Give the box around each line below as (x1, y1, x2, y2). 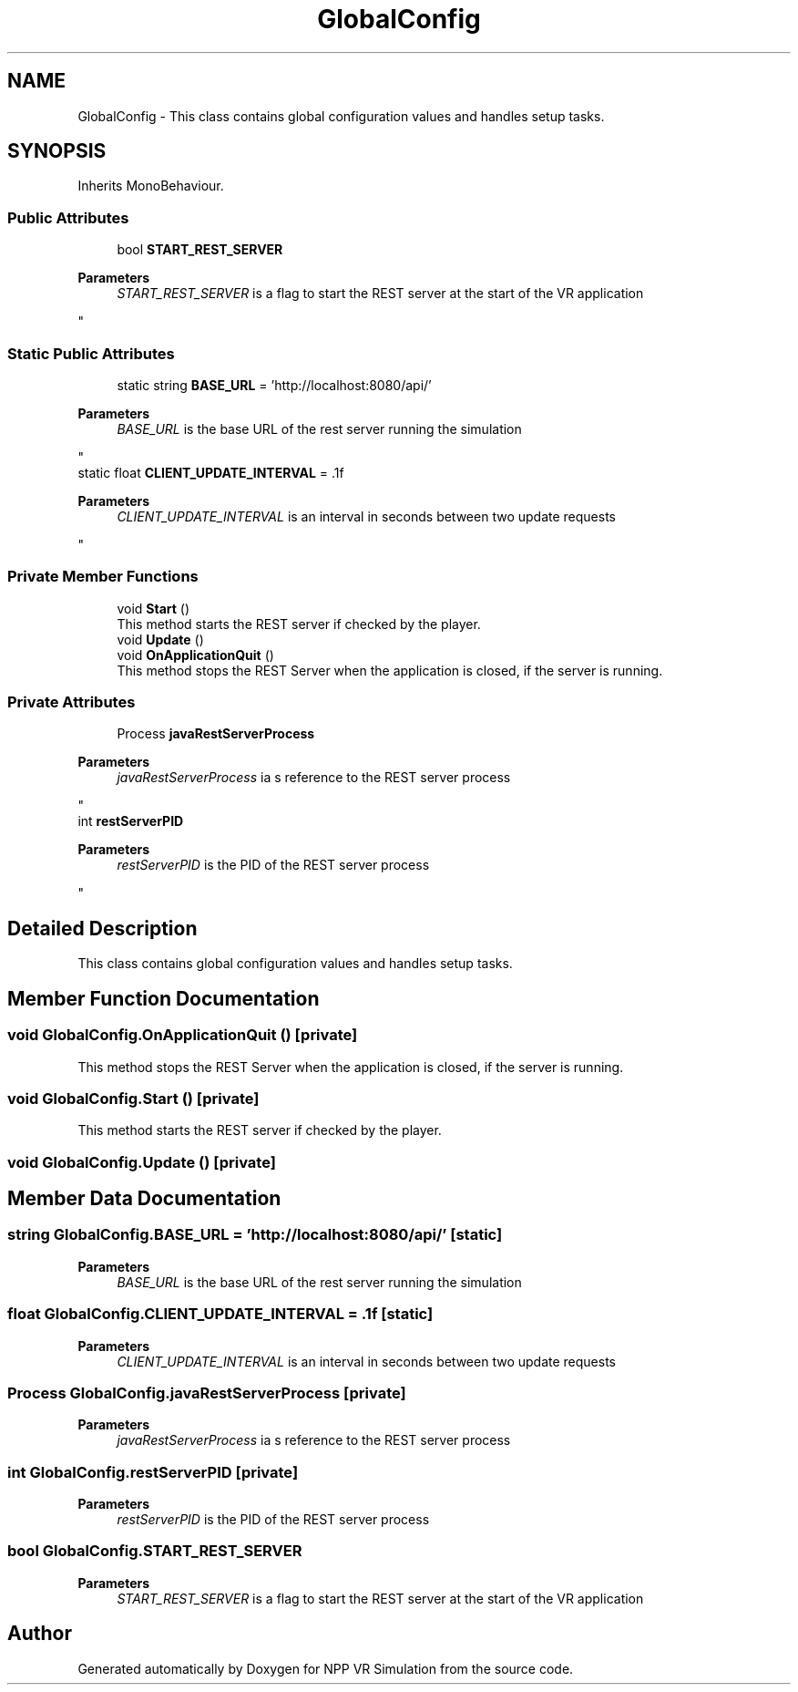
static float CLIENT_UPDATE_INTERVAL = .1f (77, 464, 344, 480)
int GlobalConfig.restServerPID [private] (7, 1462, 299, 1481)
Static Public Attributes (7, 344, 175, 363)
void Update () (117, 631, 204, 647)
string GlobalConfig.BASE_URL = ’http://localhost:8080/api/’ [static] (7, 1225, 503, 1244)
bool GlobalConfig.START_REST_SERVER (7, 1542, 302, 1561)
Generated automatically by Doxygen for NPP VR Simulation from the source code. (77, 1660, 574, 1677)
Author (7, 1622, 72, 1646)
